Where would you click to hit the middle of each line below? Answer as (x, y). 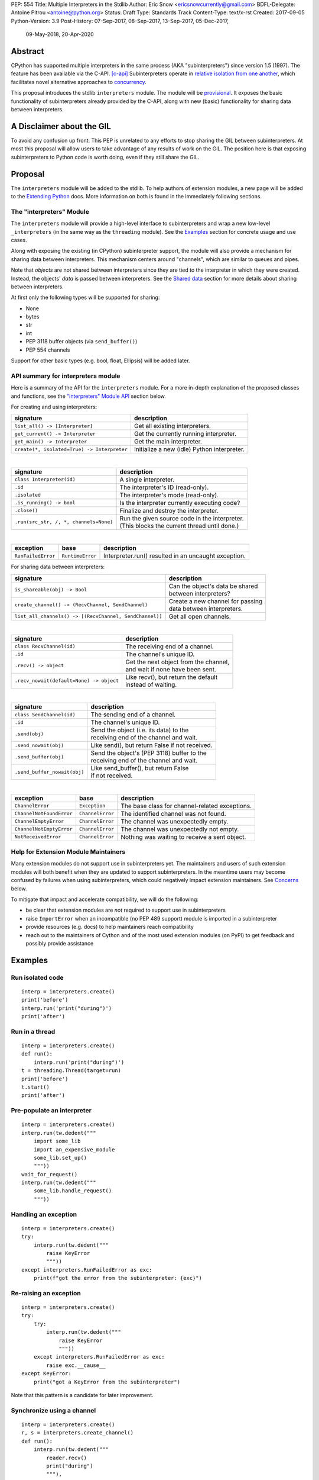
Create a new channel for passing (216, 601)
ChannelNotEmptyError (44, 829)
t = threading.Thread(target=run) (71, 1071)
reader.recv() (67, 1458)
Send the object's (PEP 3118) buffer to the (149, 753)
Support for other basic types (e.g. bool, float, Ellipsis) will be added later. (100, 361)
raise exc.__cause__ (76, 1365)
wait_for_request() (50, 1174)
